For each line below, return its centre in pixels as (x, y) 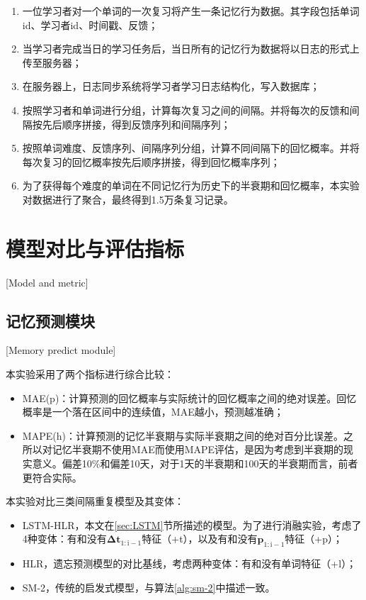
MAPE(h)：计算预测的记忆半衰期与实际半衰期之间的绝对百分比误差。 (183, 435)
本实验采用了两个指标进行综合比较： (90, 374)
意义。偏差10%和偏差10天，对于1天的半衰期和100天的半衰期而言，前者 (195, 463)
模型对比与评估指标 (95, 248)
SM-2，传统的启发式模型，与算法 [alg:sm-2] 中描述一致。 (149, 587)
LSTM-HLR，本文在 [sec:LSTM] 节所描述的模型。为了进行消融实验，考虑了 (192, 524)
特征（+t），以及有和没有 (200, 539)
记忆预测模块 (50, 320)
